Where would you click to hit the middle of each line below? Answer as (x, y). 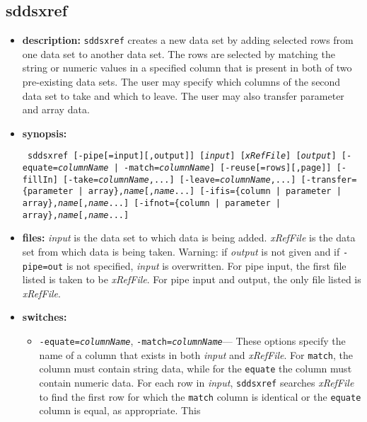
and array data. (56, 109)
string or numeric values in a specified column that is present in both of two (187, 68)
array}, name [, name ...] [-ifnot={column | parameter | (151, 204)
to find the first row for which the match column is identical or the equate (200, 396)
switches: (45, 317)
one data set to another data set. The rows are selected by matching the (179, 53)
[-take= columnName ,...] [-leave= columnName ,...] (180, 179)
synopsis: (45, 133)
